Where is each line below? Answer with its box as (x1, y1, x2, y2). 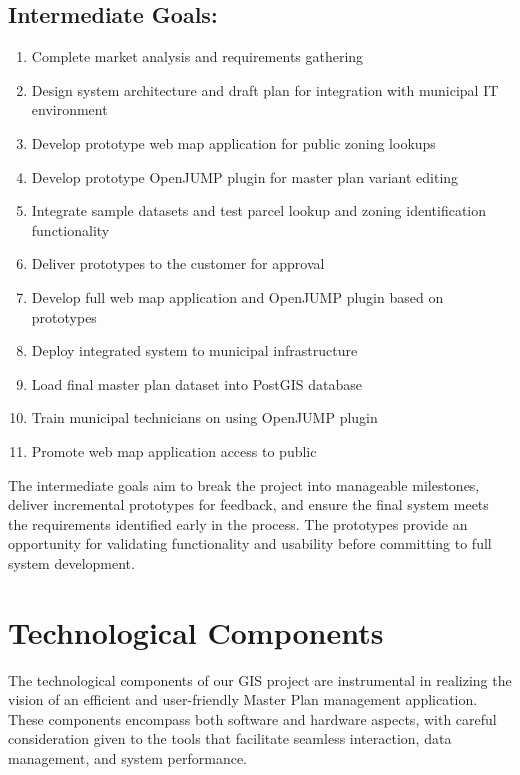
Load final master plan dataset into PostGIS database (31, 373, 363, 394)
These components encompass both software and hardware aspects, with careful (8, 708, 497, 729)
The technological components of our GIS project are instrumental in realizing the (8, 669, 512, 690)
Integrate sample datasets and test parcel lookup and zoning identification (31, 200, 487, 221)
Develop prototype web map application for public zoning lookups (31, 132, 436, 153)
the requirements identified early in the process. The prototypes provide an (8, 513, 468, 534)
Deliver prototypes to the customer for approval (31, 253, 325, 274)
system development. (8, 552, 135, 573)
